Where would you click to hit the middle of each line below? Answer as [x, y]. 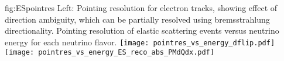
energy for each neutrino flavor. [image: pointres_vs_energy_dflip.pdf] [140, 42]
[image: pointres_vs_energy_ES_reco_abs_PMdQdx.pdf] [110, 53]
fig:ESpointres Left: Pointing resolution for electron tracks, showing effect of [141, 8]
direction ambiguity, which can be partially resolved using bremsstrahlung [137, 19]
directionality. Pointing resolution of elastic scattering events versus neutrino [142, 31]
